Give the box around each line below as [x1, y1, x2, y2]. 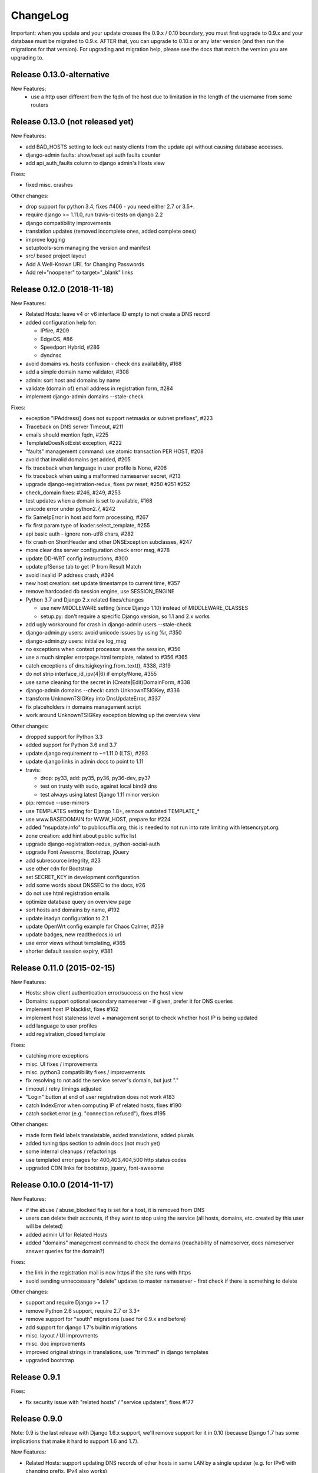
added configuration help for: [25, 319, 97, 326]
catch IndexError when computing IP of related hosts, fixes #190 [25, 1102, 182, 1109]
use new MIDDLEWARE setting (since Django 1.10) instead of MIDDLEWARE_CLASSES [40, 605, 249, 612]
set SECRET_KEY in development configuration [25, 873, 140, 880]
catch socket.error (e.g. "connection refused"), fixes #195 [25, 1109, 166, 1117]
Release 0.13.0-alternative [11, 70, 110, 80]
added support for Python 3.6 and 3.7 [25, 741, 117, 748]
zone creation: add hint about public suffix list [25, 832, 137, 839]
